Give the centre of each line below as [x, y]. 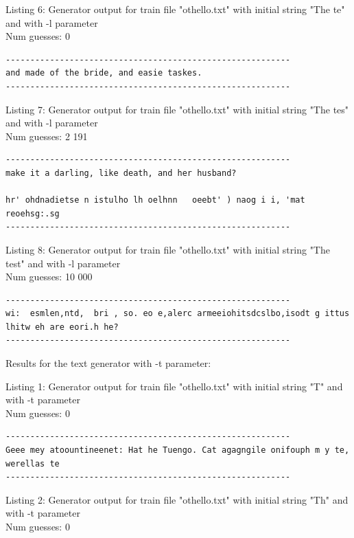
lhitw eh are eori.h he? [62, 327]
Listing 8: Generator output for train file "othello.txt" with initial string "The [168, 249]
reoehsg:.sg [33, 213]
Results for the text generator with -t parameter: [108, 363]
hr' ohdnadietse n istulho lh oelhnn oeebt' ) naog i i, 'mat [155, 200]
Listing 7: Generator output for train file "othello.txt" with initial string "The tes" [177, 109]
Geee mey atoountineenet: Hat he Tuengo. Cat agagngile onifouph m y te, [178, 450]
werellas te [33, 463]
